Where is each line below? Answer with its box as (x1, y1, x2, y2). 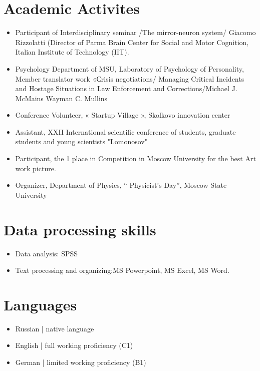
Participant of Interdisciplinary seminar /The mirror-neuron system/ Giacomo (15, 27, 256, 38)
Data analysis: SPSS (15, 248, 78, 258)
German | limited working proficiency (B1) (15, 357, 146, 367)
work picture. (15, 163, 56, 173)
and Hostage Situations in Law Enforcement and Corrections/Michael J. (15, 83, 237, 94)
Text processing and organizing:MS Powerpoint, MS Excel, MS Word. (15, 265, 229, 275)
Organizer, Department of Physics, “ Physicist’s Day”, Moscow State (15, 180, 227, 190)
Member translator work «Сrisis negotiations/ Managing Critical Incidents (15, 73, 244, 84)
